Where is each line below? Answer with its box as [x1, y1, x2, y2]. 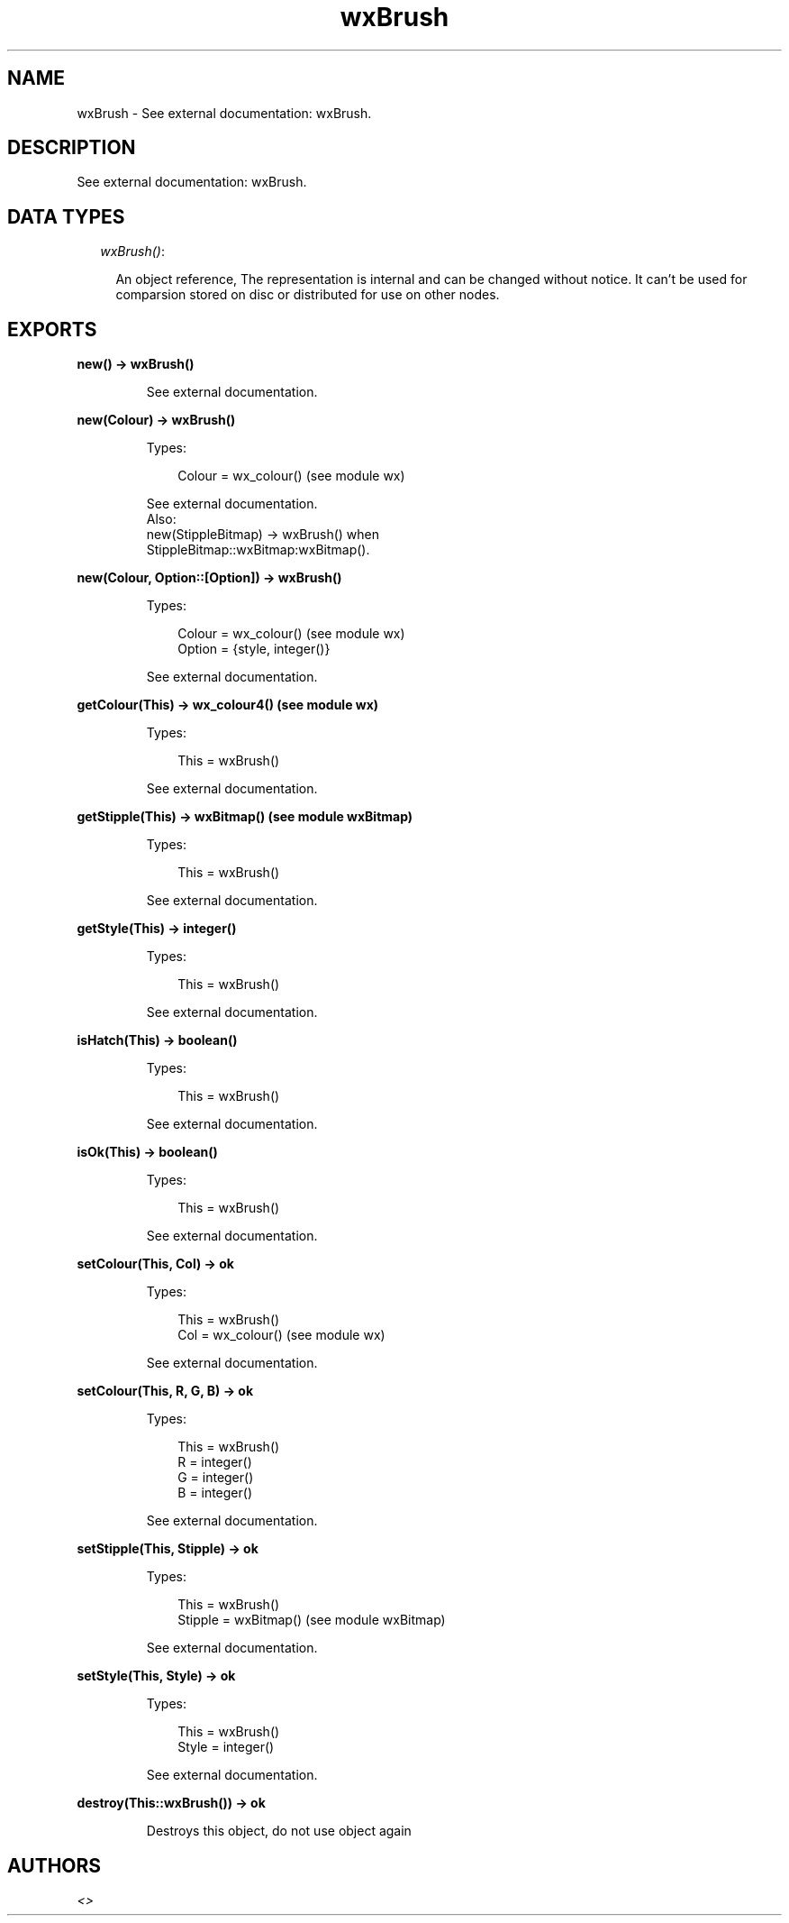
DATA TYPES [7, 205, 125, 228]
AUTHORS [7, 1854, 102, 1877]
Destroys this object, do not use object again [146, 1823, 412, 1839]
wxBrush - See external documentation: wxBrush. [77, 105, 372, 121]
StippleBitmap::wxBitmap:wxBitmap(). [146, 542, 370, 558]
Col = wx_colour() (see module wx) [177, 1327, 385, 1343]
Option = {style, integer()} [177, 641, 331, 657]
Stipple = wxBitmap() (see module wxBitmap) [177, 1612, 446, 1628]
